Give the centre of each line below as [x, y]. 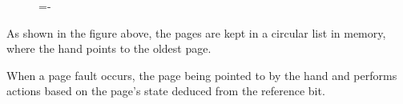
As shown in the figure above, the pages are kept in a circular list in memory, [196, 32]
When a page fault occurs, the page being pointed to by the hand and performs [202, 75]
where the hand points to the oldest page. [109, 48]
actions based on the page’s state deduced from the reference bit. [166, 91]
